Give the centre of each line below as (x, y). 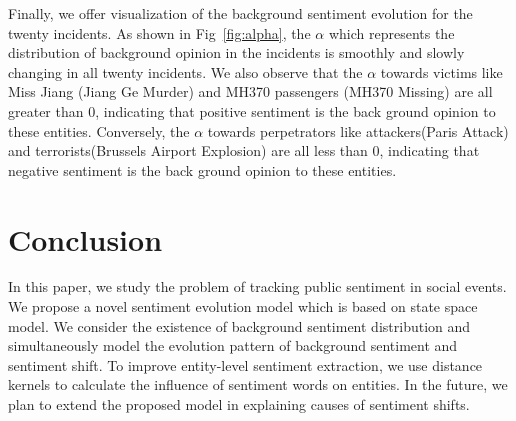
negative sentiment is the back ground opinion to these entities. (202, 169)
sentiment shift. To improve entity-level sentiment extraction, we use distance (245, 364)
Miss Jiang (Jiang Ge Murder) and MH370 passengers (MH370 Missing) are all (250, 91)
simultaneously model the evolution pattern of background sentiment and (233, 345)
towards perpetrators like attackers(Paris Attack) (358, 130)
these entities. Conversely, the (99, 130)
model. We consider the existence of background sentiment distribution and (239, 325)
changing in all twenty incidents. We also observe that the (185, 71)
